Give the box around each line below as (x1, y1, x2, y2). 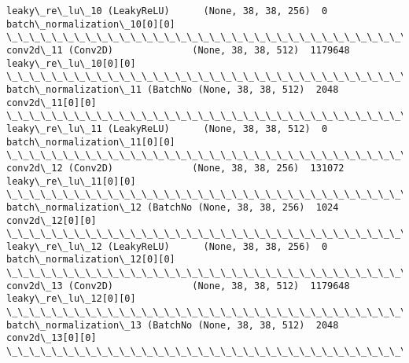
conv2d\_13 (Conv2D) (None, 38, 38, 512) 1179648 (6, 280, 350, 291)
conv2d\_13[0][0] (6, 332, 97, 344)
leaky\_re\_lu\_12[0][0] (6, 293, 136, 305)
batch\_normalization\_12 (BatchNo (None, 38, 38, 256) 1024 (6, 201, 339, 213)
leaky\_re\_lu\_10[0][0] (6, 57, 136, 69)
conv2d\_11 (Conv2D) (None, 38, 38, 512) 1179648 (6, 44, 350, 56)
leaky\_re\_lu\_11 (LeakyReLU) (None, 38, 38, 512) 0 (6, 123, 328, 134)
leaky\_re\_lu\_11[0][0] (6, 175, 136, 187)
